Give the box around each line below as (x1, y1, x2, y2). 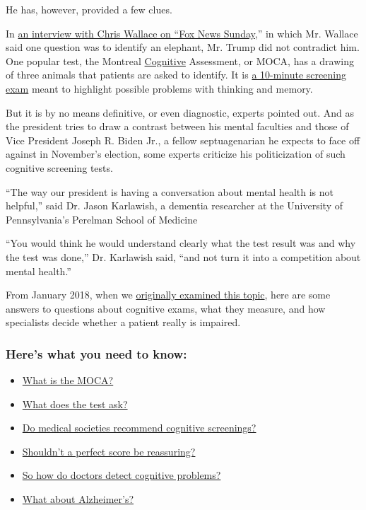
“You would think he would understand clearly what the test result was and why (6, 236, 356, 250)
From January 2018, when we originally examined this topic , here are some (6, 287, 331, 302)
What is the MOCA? (22, 373, 114, 388)
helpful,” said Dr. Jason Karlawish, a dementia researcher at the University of (6, 198, 343, 213)
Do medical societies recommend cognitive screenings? (22, 420, 256, 435)
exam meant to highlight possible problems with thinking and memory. (6, 81, 313, 95)
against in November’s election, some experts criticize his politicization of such (6, 146, 346, 161)
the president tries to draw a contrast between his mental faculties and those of (6, 119, 349, 134)
